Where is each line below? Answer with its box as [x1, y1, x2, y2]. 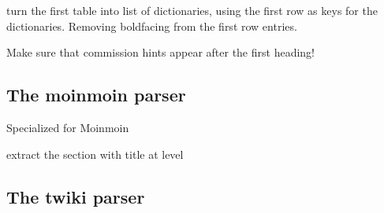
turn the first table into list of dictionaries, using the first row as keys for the [6, 2, 378, 18]
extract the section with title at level [6, 145, 184, 162]
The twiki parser [6, 184, 145, 208]
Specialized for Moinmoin [6, 119, 129, 135]
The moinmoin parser [6, 83, 186, 107]
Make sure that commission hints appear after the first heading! [6, 44, 315, 61]
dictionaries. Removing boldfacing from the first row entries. [6, 17, 297, 34]
